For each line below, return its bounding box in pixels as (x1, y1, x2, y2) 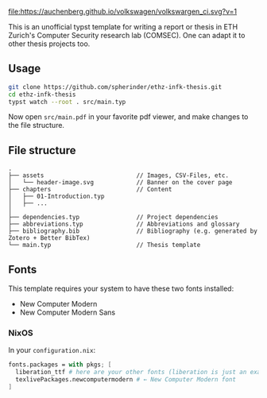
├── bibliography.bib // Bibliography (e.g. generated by (8, 227, 258, 235)
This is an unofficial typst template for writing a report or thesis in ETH (8, 22, 238, 31)
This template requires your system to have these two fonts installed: (8, 284, 234, 293)
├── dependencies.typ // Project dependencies (8, 214, 219, 222)
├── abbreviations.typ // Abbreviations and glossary (8, 220, 240, 229)
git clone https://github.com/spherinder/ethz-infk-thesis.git (8, 83, 222, 91)
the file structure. (8, 121, 65, 130)
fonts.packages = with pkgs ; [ (8, 361, 112, 369)
